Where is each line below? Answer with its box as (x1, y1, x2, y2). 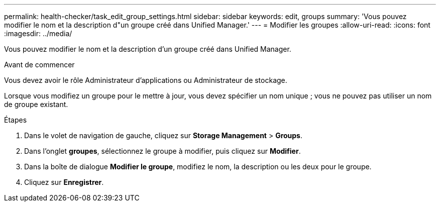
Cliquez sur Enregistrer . (24, 178, 104, 186)
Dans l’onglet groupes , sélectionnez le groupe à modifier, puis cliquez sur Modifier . (24, 147, 301, 155)
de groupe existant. (4, 100, 68, 109)
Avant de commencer (4, 60, 75, 69)
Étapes (4, 116, 27, 124)
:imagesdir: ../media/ (4, 29, 72, 38)
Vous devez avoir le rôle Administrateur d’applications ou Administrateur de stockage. (4, 76, 287, 84)
